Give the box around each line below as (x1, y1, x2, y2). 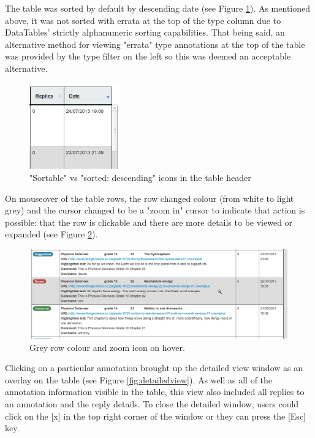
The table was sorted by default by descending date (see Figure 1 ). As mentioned (5, 2, 311, 14)
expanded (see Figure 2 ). (5, 228, 98, 240)
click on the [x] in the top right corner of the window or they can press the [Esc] (5, 409, 306, 422)
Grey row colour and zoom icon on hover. (29, 340, 185, 353)
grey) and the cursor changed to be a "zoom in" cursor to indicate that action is (5, 204, 305, 217)
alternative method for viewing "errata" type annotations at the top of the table (5, 37, 305, 50)
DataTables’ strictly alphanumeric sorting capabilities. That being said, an (5, 26, 285, 39)
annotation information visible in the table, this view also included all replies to (5, 385, 305, 398)
